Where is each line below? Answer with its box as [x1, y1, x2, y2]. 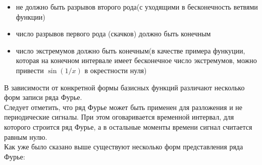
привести [16, 65, 44, 75]
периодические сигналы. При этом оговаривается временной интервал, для [4, 112, 234, 122]
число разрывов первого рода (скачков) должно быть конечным [16, 28, 211, 39]
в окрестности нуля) [84, 65, 147, 75]
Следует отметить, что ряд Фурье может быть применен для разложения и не [4, 101, 242, 112]
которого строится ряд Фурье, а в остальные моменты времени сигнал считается [4, 121, 252, 132]
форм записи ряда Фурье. [4, 92, 82, 102]
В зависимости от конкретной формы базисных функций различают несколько [4, 82, 245, 92]
